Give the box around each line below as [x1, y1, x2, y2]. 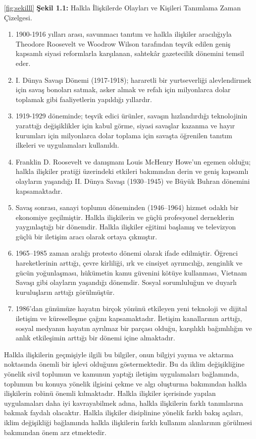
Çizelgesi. [4, 12, 32, 22]
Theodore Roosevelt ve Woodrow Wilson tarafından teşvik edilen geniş [15, 38, 231, 49]
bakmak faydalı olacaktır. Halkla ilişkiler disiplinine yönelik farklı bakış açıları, [4, 407, 243, 418]
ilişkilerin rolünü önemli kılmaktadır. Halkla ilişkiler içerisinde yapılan [4, 388, 216, 398]
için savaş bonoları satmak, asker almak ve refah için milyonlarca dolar [15, 84, 231, 95]
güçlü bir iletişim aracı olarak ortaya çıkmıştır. [15, 231, 157, 241]
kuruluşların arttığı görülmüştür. [15, 286, 115, 297]
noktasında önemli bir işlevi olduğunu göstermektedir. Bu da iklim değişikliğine [4, 359, 245, 369]
